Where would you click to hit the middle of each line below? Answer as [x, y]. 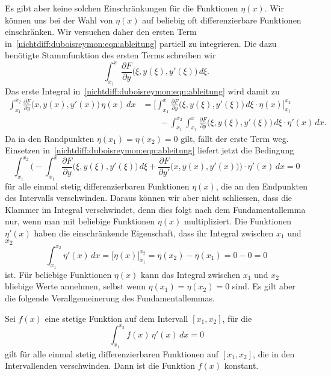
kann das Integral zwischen [190, 274]
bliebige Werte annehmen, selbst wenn [75, 286]
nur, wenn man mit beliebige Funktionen [80, 221]
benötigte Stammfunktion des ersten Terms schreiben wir [110, 55]
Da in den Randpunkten [50, 138]
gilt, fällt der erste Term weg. [235, 138]
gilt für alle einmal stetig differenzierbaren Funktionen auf [112, 353]
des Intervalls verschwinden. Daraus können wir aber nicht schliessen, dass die [149, 198]
